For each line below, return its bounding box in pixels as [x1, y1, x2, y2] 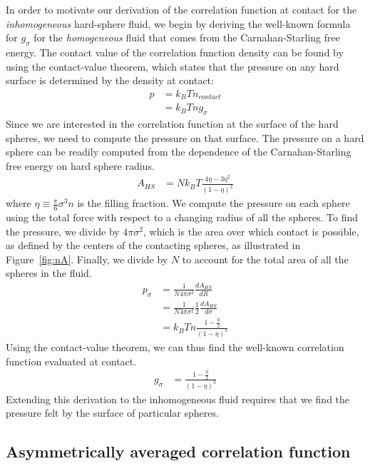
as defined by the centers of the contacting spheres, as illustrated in [6, 238, 301, 253]
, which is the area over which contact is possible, [143, 223, 359, 238]
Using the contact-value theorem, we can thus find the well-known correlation [6, 340, 344, 355]
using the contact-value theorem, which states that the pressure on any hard [6, 59, 339, 74]
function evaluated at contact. [6, 353, 137, 368]
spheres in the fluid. [6, 265, 92, 280]
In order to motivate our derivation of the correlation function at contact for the [6, 2, 357, 16]
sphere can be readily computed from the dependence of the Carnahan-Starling [6, 144, 351, 159]
